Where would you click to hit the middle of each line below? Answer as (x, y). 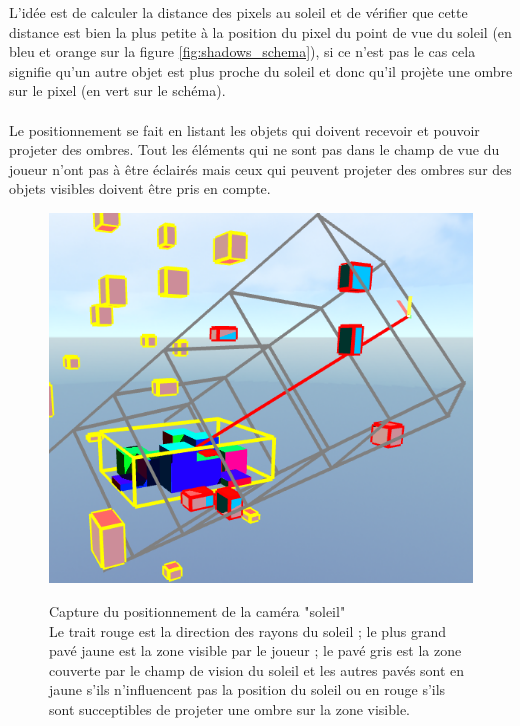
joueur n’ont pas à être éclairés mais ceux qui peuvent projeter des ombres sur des (260, 168)
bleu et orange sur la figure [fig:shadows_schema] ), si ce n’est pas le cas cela (242, 51)
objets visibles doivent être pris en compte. (140, 188)
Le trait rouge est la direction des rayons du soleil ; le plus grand (248, 630)
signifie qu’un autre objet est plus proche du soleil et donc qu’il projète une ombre (261, 70)
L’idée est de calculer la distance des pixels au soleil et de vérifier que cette (238, 12)
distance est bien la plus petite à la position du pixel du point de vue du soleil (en (260, 31)
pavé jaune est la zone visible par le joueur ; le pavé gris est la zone (255, 650)
